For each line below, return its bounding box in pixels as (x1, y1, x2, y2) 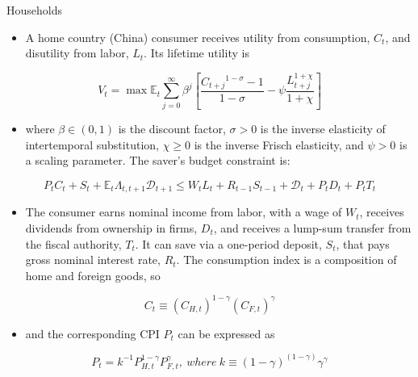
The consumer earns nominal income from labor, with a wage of (25, 203, 342, 220)
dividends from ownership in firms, (25, 219, 198, 236)
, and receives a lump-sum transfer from (213, 219, 412, 236)
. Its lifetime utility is (144, 44, 249, 61)
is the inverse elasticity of (260, 120, 386, 137)
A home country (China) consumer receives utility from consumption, (25, 28, 370, 45)
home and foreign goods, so (25, 266, 161, 283)
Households (6, 2, 62, 18)
